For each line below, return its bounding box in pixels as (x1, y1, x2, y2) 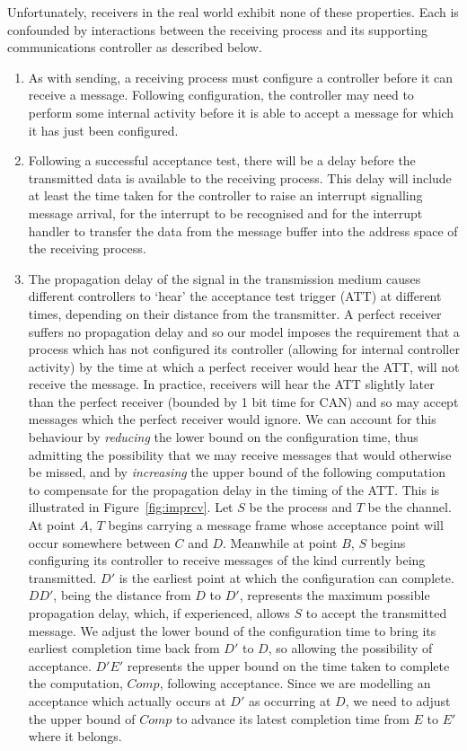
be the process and (249, 498, 353, 517)
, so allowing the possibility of (268, 639, 433, 658)
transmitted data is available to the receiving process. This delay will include (28, 168, 452, 187)
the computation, (28, 674, 123, 693)
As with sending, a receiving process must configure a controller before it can (28, 67, 454, 86)
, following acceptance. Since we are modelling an (159, 674, 431, 693)
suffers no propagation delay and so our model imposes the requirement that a (28, 322, 460, 340)
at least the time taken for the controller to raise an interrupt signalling (28, 186, 423, 205)
